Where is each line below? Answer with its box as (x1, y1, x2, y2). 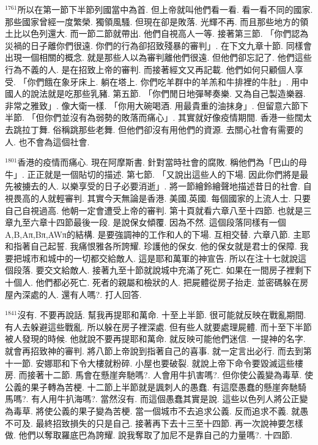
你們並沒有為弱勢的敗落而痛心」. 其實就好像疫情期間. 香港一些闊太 (44, 111, 312, 124)
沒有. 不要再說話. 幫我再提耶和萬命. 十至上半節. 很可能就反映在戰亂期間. (17, 308, 306, 321)
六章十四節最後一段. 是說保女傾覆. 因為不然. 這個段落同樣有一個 (30, 216, 286, 229)
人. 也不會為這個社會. (5, 135, 90, 148)
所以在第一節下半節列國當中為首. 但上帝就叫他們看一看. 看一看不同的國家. (17, 3, 313, 15)
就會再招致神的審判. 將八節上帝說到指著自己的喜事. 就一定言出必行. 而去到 (5, 344, 303, 357)
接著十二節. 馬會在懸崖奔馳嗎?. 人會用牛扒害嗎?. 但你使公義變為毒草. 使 (27, 368, 313, 381)
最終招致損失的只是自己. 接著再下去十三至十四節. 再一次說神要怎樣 (35, 416, 303, 429)
